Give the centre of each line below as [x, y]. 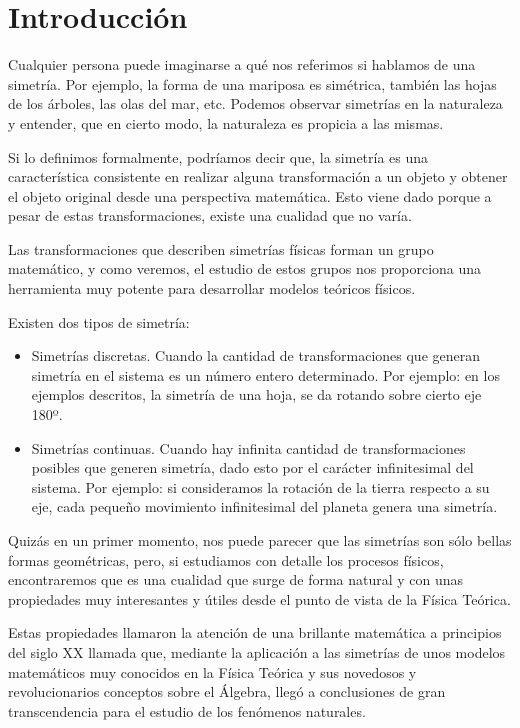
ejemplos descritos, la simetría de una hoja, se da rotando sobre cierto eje [256, 394]
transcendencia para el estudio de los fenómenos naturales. [187, 710]
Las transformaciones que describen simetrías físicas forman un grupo [221, 248]
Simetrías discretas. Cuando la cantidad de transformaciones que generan [255, 355]
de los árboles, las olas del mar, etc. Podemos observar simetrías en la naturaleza [255, 103]
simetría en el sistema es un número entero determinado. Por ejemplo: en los [265, 374]
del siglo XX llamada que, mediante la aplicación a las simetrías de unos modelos [257, 651]
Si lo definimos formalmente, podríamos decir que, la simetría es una [218, 156]
